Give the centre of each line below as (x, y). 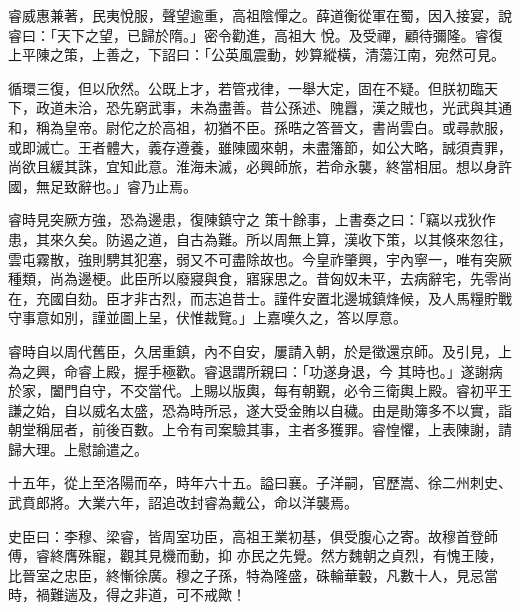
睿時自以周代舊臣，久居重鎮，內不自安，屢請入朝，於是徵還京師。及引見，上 (260, 350)
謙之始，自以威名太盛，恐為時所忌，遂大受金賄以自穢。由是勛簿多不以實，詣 (260, 409)
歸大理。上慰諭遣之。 (78, 448)
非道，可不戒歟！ (189, 594)
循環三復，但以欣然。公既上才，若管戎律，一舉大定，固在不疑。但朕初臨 (246, 87)
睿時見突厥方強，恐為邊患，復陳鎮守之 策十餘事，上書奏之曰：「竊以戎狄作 (252, 219)
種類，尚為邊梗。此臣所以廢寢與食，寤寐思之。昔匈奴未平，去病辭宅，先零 (253, 278)
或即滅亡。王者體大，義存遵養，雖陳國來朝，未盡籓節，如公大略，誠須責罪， (260, 146)
